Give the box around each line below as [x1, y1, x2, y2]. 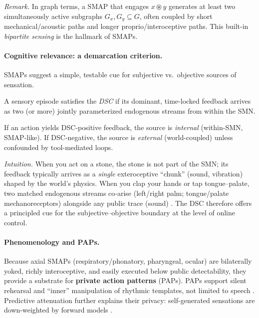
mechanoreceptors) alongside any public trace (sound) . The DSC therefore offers [4, 197, 252, 208]
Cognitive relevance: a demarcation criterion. [4, 50, 163, 60]
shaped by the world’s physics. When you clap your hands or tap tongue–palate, [4, 178, 250, 188]
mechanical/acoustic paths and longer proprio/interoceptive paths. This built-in [4, 21, 249, 31]
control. [4, 217, 27, 227]
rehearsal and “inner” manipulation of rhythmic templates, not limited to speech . [4, 285, 255, 295]
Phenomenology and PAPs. [4, 236, 100, 247]
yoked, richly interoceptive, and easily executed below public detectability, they [4, 265, 247, 276]
